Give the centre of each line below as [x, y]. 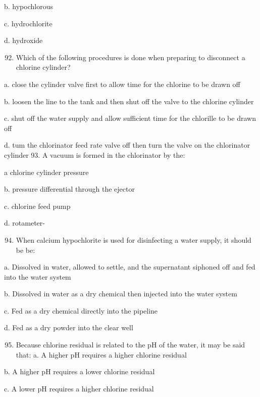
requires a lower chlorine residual [104, 371]
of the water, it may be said [202, 345]
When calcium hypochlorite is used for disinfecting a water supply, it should [134, 239]
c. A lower [20, 388]
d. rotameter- [24, 223]
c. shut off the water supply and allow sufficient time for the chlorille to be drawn [130, 118]
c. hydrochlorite [28, 23]
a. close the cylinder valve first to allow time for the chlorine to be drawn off [122, 84]
